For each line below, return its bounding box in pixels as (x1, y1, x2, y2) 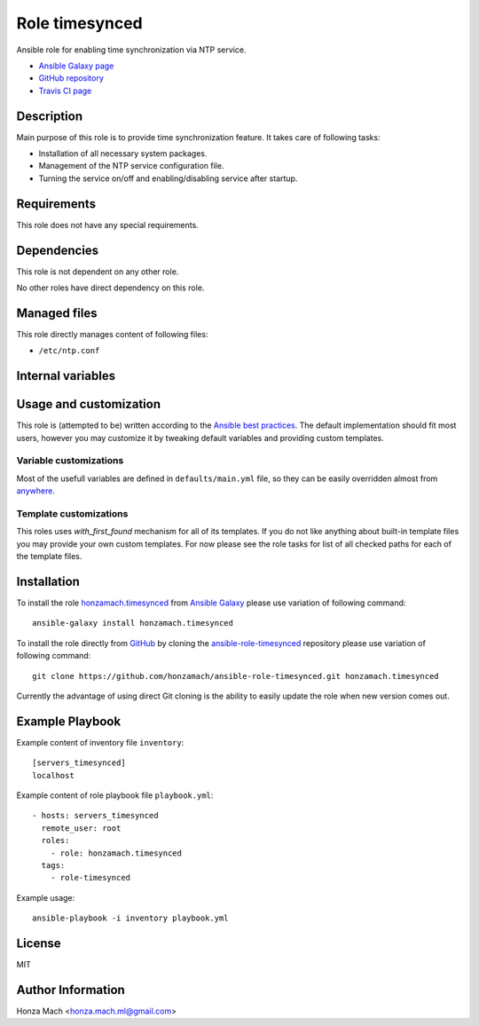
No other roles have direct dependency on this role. (16, 282, 205, 293)
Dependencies (16, 242, 99, 257)
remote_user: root (41, 823, 122, 833)
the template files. (16, 551, 82, 562)
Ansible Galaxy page (38, 60, 114, 71)
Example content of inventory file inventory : (16, 737, 185, 747)
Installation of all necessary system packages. (38, 148, 208, 159)
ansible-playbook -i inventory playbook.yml (32, 913, 230, 923)
